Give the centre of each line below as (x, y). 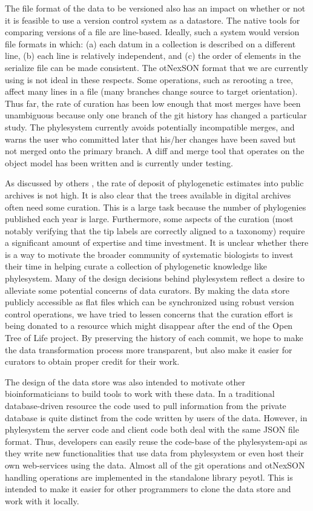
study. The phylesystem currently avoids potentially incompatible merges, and (150, 127)
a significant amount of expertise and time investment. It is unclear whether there (157, 242)
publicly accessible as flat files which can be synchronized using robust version (150, 302)
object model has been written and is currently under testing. (119, 162)
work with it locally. (42, 500)
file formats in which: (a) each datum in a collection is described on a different (150, 43)
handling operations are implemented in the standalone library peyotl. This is (149, 477)
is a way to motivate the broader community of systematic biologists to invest (149, 254)
